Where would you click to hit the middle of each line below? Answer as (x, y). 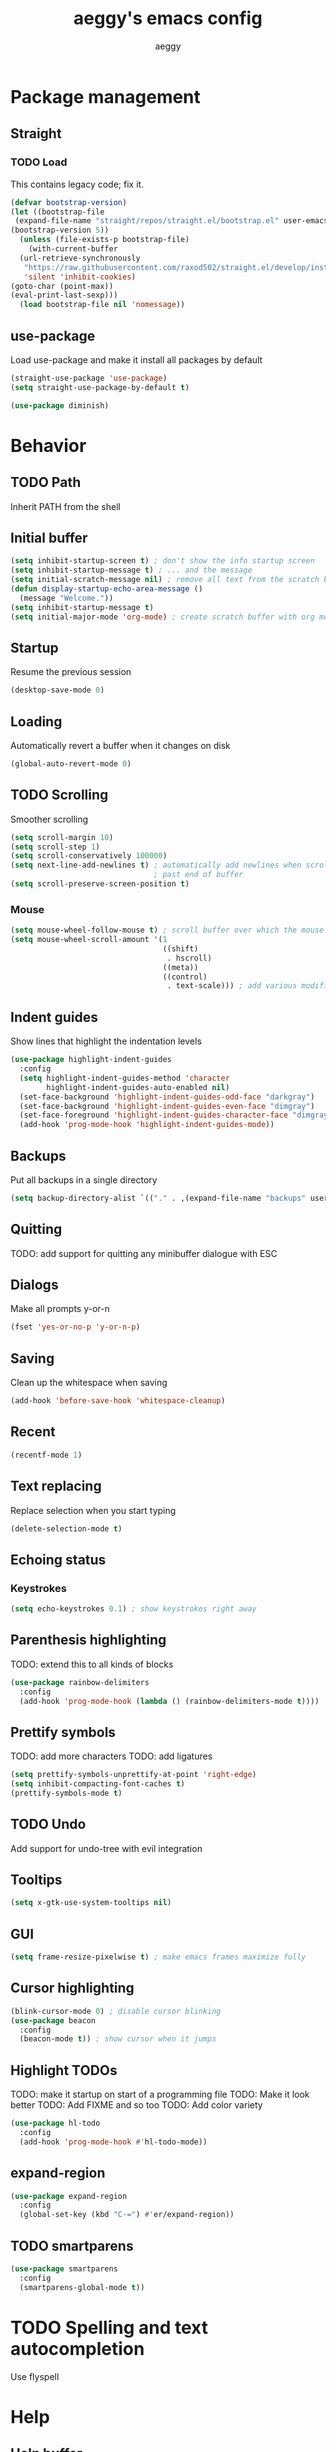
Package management (105, 96)
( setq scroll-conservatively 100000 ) (89, 856)
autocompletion (77, 2348)
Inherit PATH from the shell (65, 506)
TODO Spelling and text (109, 2327)
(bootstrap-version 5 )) (60, 230)
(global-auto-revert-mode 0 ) (71, 764)
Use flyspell (35, 2376)
